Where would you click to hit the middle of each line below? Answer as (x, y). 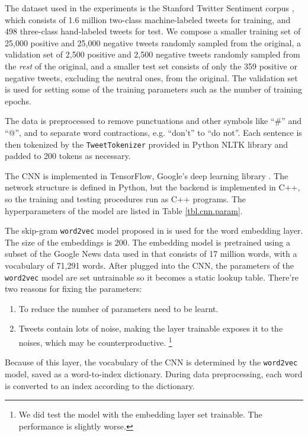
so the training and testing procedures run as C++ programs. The (126, 198)
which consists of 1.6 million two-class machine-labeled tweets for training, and (148, 19)
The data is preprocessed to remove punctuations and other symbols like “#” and (153, 121)
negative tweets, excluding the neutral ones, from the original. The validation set (151, 77)
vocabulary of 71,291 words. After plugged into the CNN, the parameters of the (150, 265)
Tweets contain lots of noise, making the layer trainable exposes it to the (151, 328)
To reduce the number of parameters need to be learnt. (118, 308)
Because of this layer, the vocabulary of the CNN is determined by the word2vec (151, 362)
